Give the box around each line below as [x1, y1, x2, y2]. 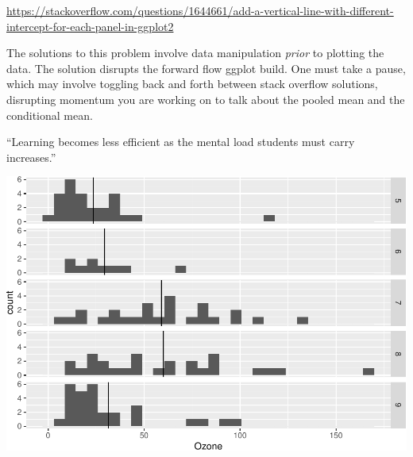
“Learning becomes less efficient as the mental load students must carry [6, 133, 355, 150]
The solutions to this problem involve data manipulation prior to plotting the [6, 44, 384, 61]
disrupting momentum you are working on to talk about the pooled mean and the [6, 90, 405, 107]
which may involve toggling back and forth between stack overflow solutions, [6, 75, 378, 92]
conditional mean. [6, 106, 93, 123]
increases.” [6, 148, 56, 165]
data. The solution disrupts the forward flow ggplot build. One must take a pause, [6, 60, 406, 76]
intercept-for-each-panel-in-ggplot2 [6, 17, 174, 34]
